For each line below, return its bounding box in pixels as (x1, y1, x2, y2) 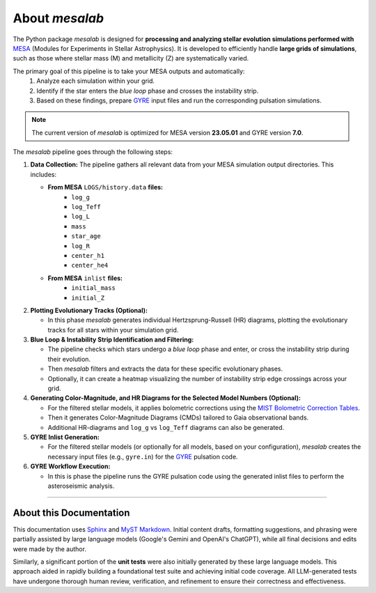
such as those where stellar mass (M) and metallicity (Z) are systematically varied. (13, 54, 249, 63)
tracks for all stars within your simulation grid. (47, 325, 179, 334)
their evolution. (47, 355, 91, 363)
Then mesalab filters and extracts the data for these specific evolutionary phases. (47, 364, 283, 373)
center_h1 (71, 252, 104, 259)
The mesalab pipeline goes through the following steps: (13, 148, 173, 156)
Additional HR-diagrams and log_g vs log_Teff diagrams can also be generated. (47, 423, 285, 431)
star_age (71, 232, 101, 240)
